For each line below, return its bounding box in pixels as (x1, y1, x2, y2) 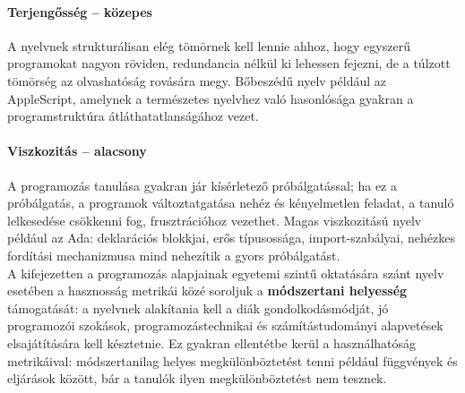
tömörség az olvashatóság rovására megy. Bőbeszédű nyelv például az (7, 71, 386, 90)
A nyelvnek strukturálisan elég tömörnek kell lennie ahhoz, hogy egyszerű (7, 36, 410, 55)
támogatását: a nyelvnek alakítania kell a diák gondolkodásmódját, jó (7, 298, 389, 317)
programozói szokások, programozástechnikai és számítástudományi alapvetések (7, 316, 443, 335)
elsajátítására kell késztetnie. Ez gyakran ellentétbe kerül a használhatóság (7, 333, 417, 352)
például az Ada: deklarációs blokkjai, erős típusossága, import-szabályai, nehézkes (7, 228, 455, 247)
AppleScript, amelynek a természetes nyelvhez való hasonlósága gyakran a (7, 89, 414, 107)
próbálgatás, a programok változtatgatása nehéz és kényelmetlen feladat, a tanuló (7, 193, 454, 212)
